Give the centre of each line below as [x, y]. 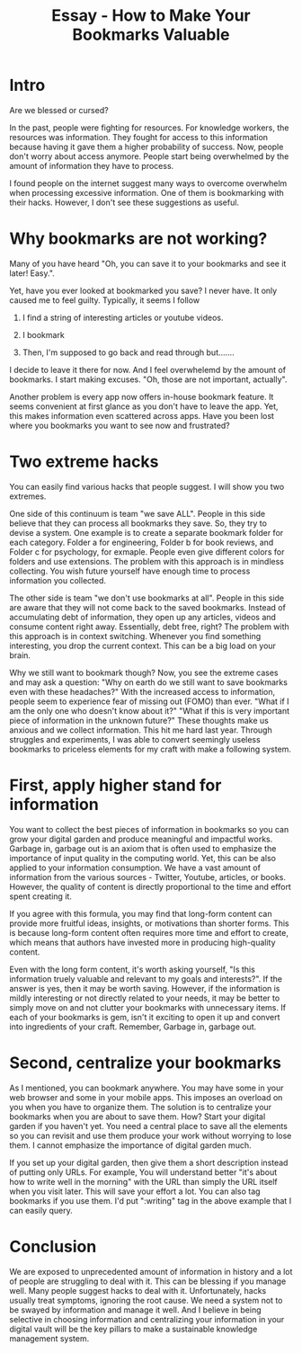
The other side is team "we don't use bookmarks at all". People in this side [147, 598]
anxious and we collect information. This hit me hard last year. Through [141, 730]
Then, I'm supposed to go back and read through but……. [129, 352]
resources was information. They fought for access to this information [138, 137]
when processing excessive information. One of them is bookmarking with [147, 192]
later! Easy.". [32, 273]
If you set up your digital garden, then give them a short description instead [149, 1162]
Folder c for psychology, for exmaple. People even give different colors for [147, 552]
